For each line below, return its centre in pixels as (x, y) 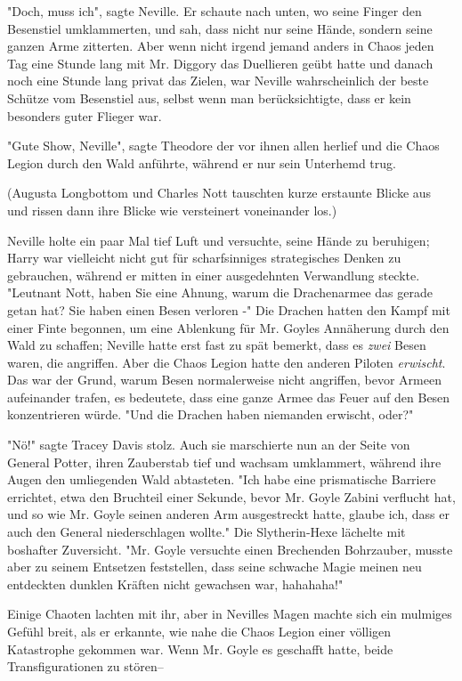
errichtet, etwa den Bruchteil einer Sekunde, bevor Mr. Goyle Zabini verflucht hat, (231, 496)
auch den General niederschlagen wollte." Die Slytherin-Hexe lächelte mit (207, 532)
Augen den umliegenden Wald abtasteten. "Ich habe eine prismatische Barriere (222, 479)
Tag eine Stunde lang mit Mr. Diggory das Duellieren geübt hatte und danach (220, 63)
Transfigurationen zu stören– (85, 666)
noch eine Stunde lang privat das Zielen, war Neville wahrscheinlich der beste (218, 81)
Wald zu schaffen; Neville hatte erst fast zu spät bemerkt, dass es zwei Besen (217, 345)
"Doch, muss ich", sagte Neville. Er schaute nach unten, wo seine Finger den (215, 11)
